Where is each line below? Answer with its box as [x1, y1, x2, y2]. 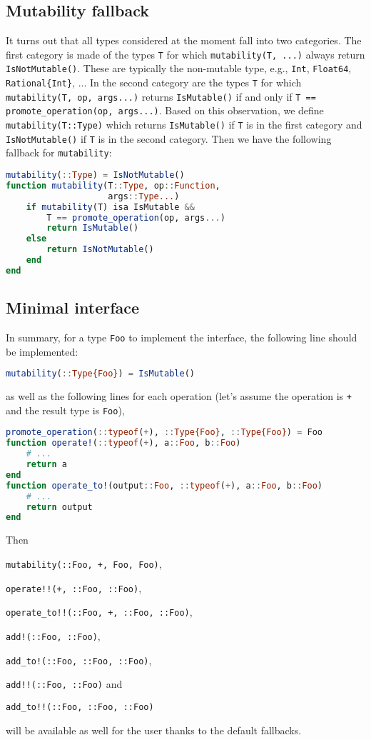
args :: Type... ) [108, 191, 180, 201]
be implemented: [6, 344, 78, 359]
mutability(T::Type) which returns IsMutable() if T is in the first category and [6, 117, 362, 132]
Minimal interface [6, 296, 140, 319]
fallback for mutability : [6, 145, 112, 160]
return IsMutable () [46, 223, 139, 234]
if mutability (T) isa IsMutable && [26, 201, 195, 212]
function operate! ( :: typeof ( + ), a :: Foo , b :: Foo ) [6, 438, 241, 449]
